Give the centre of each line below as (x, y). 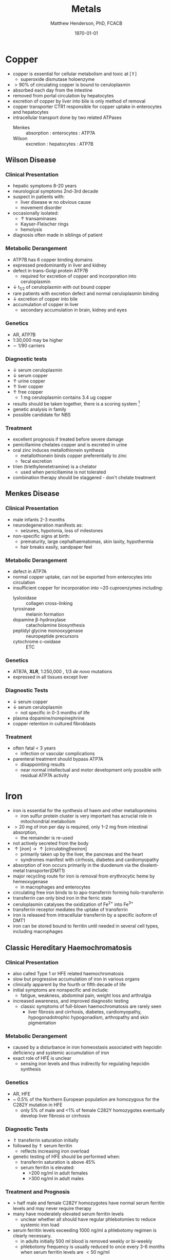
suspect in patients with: (39, 197)
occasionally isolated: (36, 213)
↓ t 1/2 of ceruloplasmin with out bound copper (62, 287)
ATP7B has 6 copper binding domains (53, 259)
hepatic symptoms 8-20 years (45, 186)
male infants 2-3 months (39, 519)
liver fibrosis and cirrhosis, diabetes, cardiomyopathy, (85, 1012)
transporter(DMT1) (45, 870)
